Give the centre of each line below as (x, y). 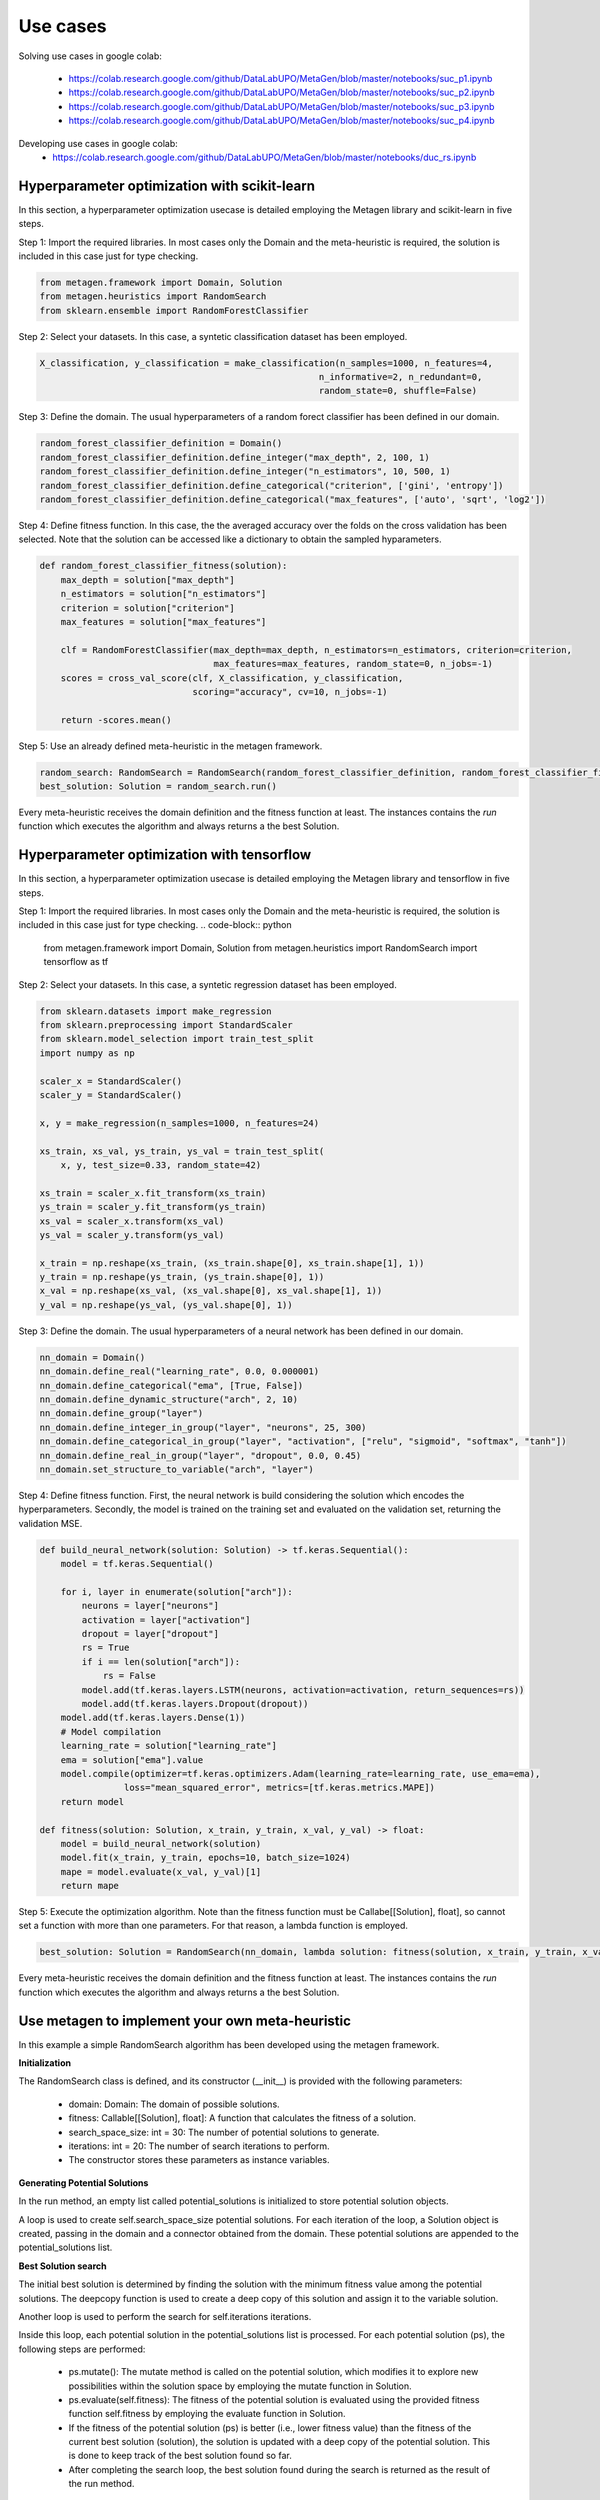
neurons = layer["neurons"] (150, 1606)
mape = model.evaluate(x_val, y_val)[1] (161, 1871)
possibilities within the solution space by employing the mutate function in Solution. (240, 2386)
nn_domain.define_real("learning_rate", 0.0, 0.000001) (179, 1371)
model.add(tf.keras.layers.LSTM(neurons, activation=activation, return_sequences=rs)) (303, 1689)
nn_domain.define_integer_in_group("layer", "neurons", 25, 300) (203, 1427)
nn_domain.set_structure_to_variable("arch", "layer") (176, 1469)
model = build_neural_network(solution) (161, 1843)
